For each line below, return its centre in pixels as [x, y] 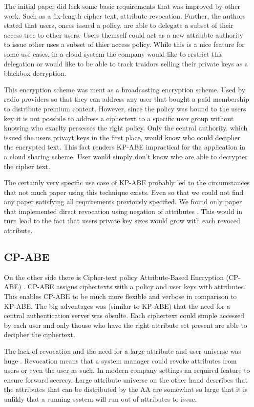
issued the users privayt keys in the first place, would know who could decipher [122, 137]
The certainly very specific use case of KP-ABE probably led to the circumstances [127, 182]
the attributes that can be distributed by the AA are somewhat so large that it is [126, 389]
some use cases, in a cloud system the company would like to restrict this [113, 54]
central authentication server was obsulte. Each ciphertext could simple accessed [124, 315]
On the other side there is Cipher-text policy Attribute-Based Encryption [114, 277]
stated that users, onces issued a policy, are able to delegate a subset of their [119, 25]
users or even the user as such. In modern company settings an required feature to [127, 370]
